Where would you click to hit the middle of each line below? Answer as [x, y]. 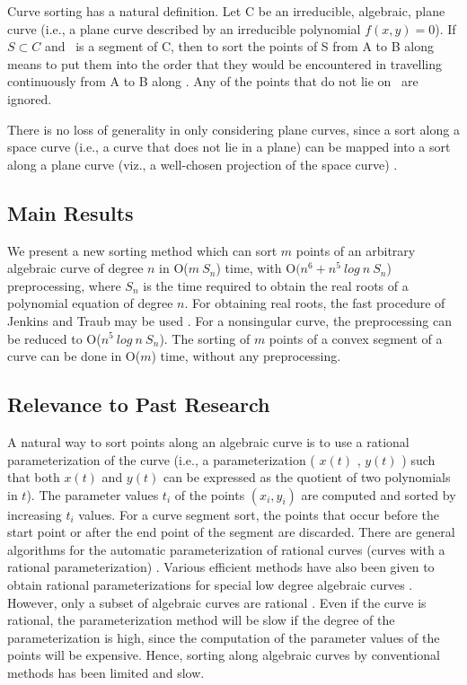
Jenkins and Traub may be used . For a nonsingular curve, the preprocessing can [229, 320]
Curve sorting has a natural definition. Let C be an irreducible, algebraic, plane [226, 11]
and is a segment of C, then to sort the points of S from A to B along [239, 46]
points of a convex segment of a [356, 338]
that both [34, 477]
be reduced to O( [54, 338]
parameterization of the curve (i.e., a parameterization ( [161, 459]
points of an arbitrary [356, 250]
